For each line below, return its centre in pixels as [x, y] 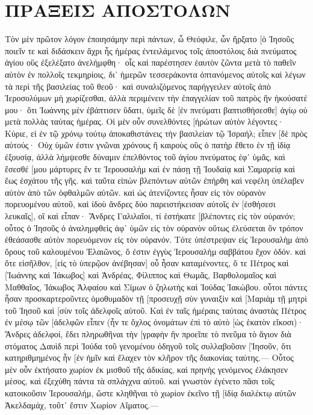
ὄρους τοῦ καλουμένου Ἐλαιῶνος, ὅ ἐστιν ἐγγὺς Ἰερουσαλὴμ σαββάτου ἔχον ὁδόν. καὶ [156, 251]
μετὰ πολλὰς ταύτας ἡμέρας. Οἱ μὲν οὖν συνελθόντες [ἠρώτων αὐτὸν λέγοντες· [144, 121]
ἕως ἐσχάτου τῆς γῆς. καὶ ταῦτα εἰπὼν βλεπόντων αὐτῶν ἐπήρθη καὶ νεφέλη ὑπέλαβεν [154, 180]
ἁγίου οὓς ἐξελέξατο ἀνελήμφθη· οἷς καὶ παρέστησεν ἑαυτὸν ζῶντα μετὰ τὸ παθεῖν [150, 62]
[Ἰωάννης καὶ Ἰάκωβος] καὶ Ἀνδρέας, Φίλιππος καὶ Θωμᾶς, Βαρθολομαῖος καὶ [141, 275]
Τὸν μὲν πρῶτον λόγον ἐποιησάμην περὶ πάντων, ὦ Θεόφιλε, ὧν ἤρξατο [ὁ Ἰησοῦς [149, 39]
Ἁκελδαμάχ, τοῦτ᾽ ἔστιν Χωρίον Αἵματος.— [82, 404]
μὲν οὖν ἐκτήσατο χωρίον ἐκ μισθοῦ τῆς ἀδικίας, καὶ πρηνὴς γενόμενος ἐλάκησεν [147, 369]
